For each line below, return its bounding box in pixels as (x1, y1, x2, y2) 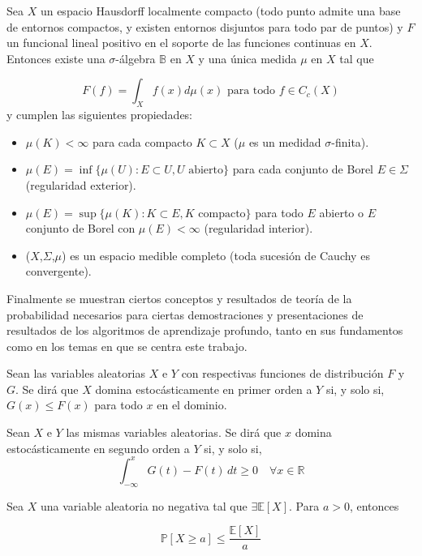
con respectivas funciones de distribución (181, 365, 384, 382)
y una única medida (198, 49, 297, 66)
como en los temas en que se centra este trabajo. (6, 337, 248, 354)
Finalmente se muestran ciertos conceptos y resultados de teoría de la (6, 289, 352, 306)
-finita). (331, 133, 369, 150)
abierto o (319, 203, 364, 220)
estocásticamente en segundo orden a (6, 439, 190, 456)
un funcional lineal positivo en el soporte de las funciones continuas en (6, 34, 356, 51)
